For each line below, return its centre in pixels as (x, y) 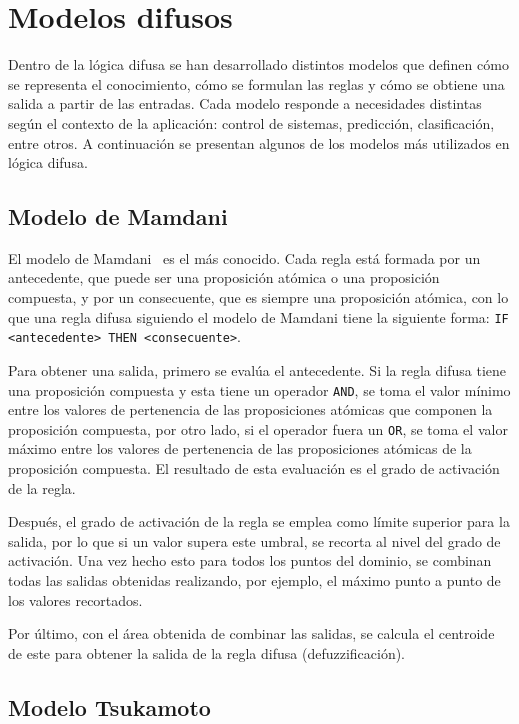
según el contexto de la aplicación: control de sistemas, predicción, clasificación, (251, 122)
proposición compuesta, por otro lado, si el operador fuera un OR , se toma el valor (258, 428)
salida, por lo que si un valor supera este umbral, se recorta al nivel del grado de (254, 540)
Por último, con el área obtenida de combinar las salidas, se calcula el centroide (251, 633)
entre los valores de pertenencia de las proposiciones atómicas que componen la (250, 409)
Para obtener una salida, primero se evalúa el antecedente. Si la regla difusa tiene (257, 369)
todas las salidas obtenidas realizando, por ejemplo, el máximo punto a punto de (254, 580)
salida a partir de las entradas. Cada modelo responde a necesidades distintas (245, 103)
